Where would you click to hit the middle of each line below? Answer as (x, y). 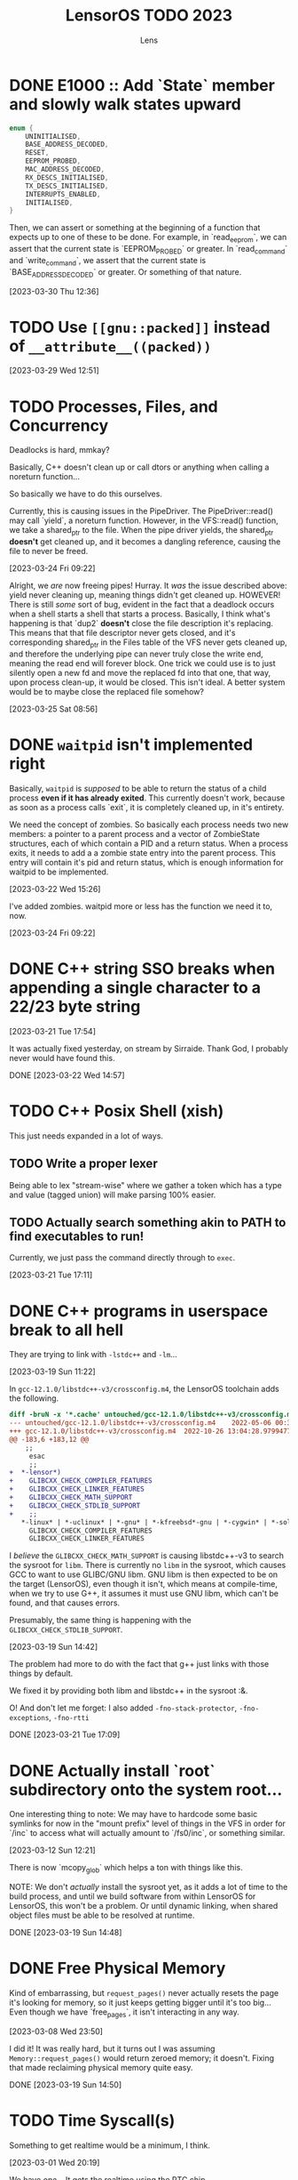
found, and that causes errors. (65, 1603)
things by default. (41, 1674)
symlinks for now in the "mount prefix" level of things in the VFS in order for (148, 1823)
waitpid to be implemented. (59, 872)
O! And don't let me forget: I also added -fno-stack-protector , (123, 1708)
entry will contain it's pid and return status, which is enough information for (146, 862)
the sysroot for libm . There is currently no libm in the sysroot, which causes (148, 1565)
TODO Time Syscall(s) (92, 2120)
